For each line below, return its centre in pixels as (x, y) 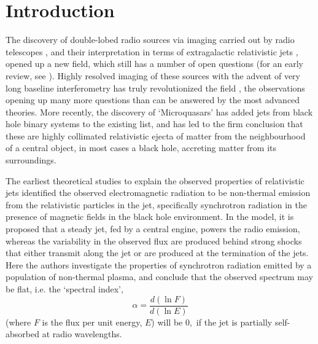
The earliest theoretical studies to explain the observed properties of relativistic (155, 180)
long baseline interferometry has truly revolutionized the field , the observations (155, 88)
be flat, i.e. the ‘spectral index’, (64, 289)
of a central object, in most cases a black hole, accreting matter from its (141, 148)
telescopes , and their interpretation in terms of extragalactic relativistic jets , (152, 51)
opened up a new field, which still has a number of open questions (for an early (155, 64)
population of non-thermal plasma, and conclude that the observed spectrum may (159, 277)
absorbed (22, 334)
